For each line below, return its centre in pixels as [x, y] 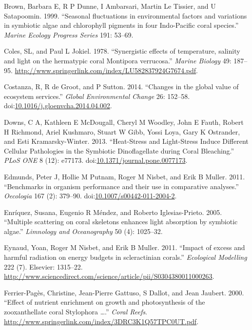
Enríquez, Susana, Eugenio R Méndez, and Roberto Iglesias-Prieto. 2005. [113, 212]
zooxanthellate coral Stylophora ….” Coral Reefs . [76, 312]
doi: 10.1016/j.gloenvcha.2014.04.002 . [58, 106]
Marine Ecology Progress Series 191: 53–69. [69, 34]
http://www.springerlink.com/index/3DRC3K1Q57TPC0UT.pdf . [101, 321]
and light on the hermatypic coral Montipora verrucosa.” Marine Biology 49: [118, 60]
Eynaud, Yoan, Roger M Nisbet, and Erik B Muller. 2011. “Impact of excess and [125, 247]
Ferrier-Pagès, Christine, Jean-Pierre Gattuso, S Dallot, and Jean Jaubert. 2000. [124, 292]
